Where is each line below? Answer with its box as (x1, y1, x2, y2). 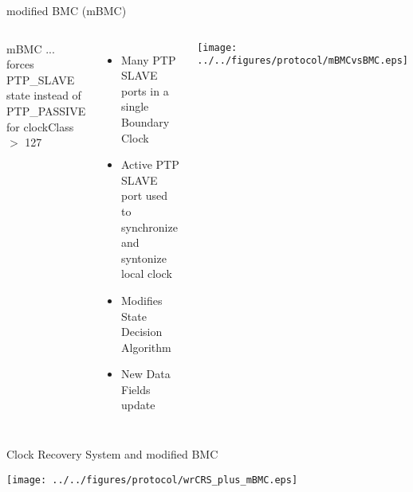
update (121, 396, 155, 413)
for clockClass (6, 118, 74, 135)
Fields (121, 381, 151, 397)
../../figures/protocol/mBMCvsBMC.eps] (197, 55, 408, 67)
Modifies (121, 291, 163, 308)
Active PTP (121, 156, 179, 173)
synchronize (121, 218, 178, 235)
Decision (121, 323, 163, 340)
